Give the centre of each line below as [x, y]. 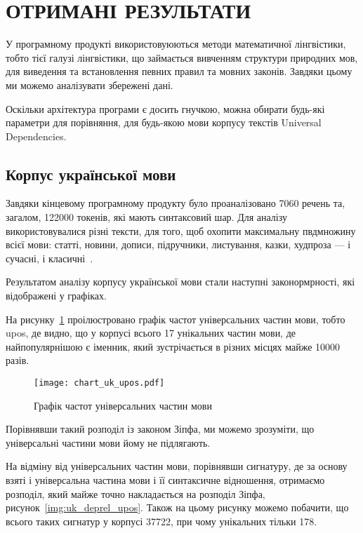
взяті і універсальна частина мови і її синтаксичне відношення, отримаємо [165, 480]
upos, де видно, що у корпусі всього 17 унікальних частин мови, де [151, 333]
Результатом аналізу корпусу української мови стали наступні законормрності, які [180, 282]
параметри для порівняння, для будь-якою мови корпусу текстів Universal [164, 122]
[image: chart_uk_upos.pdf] [99, 383]
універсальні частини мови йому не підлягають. [108, 442]
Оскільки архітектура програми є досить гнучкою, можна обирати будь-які [165, 108]
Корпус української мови [91, 174]
